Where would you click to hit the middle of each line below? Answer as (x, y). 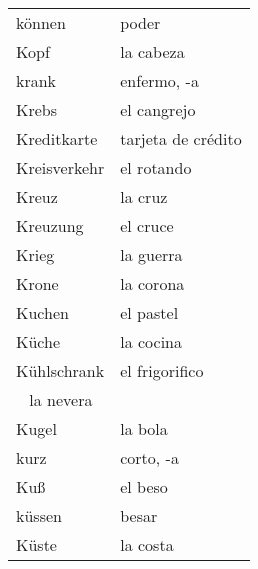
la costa (147, 544)
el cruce (147, 225)
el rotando (156, 167)
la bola (144, 428)
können (41, 22)
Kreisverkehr (60, 167)
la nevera (61, 399)
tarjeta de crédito (181, 138)
